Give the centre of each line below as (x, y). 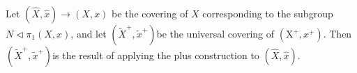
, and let (89, 33)
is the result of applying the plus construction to (156, 55)
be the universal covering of (215, 33)
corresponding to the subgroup (268, 13)
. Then (337, 33)
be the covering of (150, 13)
